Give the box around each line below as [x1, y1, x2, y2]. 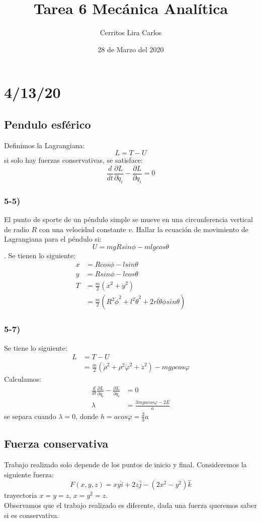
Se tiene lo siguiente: [4, 342, 67, 353]
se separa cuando [4, 410, 56, 421]
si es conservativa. [4, 509, 59, 520]
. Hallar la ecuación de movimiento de [132, 224, 248, 234]
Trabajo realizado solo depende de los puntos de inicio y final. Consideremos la [4, 459, 247, 469]
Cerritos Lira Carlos [100, 27, 162, 38]
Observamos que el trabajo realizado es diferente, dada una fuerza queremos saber [4, 499, 257, 510]
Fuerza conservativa [4, 436, 109, 451]
